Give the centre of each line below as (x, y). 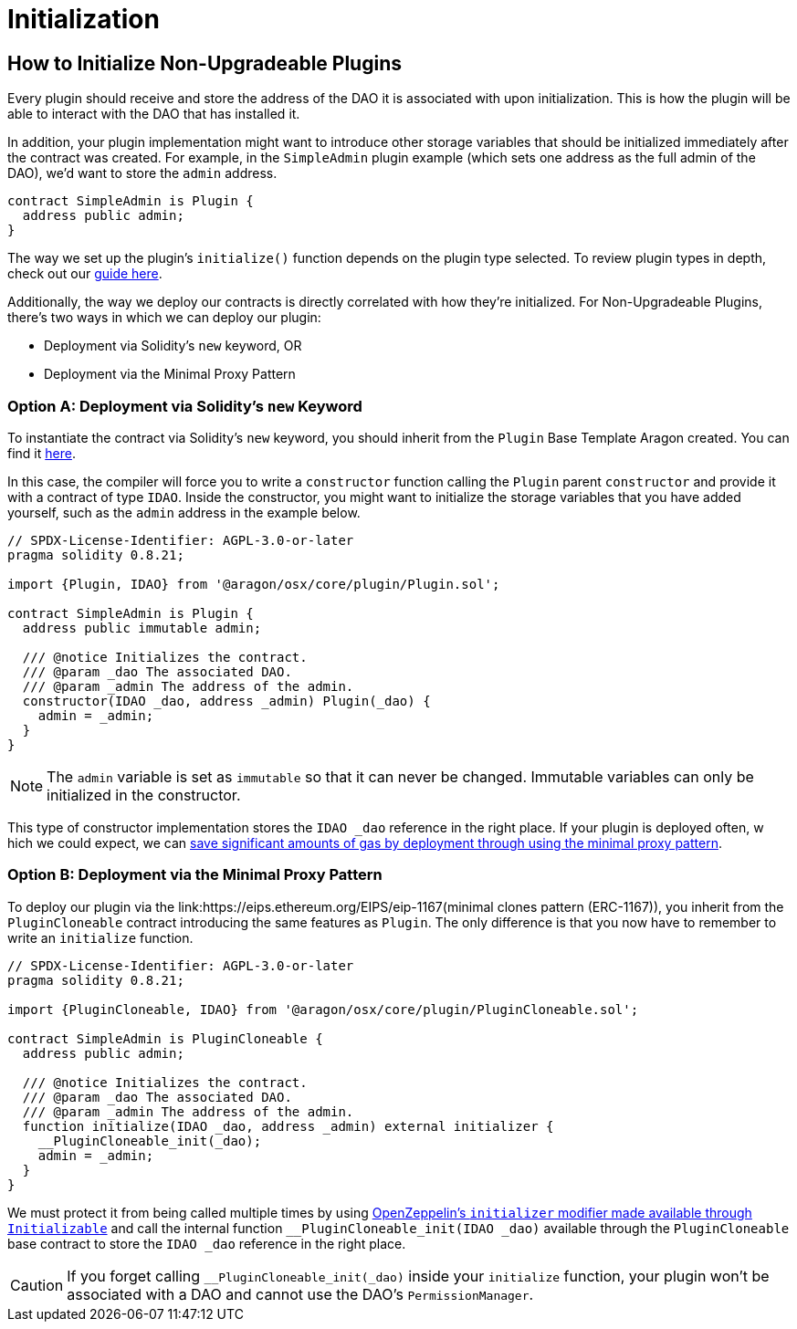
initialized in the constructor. (144, 795)
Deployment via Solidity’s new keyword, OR (173, 346)
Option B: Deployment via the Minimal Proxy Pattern (195, 875)
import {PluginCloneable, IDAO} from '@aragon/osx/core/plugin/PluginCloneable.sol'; (323, 1009)
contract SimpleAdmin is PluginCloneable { (165, 1038)
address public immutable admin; (142, 628)
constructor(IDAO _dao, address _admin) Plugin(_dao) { (226, 701)
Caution (37, 1285)
